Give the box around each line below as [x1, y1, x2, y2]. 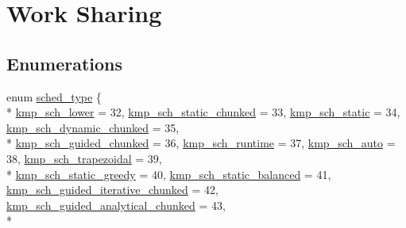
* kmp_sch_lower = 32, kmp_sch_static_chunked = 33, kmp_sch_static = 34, [6, 104, 400, 120]
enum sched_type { [6, 88, 102, 104]
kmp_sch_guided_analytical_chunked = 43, [6, 196, 226, 213]
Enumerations [6, 51, 123, 75]
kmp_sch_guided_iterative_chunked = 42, [6, 181, 218, 198]
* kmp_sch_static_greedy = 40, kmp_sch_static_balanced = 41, [6, 165, 331, 182]
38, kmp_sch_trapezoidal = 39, [6, 150, 162, 166]
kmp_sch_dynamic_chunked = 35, [6, 119, 180, 135]
